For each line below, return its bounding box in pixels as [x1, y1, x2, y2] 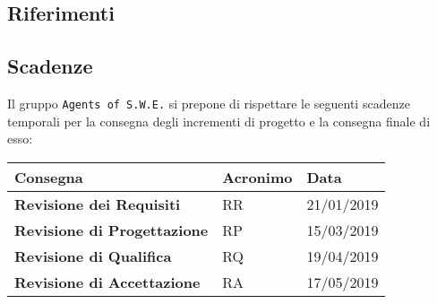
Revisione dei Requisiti [14, 193, 181, 214]
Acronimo [222, 166, 293, 187]
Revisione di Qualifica [14, 245, 172, 266]
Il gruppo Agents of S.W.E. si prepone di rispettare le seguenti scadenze [7, 93, 410, 112]
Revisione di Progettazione [14, 219, 209, 240]
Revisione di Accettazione [14, 271, 201, 292]
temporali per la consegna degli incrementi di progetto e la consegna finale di [7, 111, 431, 130]
